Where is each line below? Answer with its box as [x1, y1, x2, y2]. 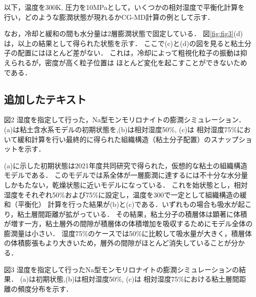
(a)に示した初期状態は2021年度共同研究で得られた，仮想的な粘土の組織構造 [4, 160, 248, 170]
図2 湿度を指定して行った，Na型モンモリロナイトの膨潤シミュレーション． [4, 114, 246, 125]
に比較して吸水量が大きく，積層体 [142, 228, 252, 238]
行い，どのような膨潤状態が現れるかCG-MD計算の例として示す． [4, 11, 215, 22]
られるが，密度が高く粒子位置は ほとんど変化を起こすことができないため [10, 57, 248, 67]
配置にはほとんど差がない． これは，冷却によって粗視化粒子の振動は [17, 48, 241, 58]
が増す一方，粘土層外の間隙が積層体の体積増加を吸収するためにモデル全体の [4, 218, 253, 229]
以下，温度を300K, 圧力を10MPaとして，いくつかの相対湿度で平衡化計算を [4, 2, 245, 12]
